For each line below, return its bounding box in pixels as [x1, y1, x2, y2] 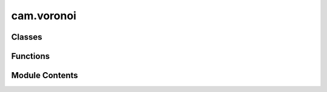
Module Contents [11, 70, 78, 81]
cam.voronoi [11, 9, 77, 22]
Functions [11, 51, 50, 61]
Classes [11, 32, 42, 42]
